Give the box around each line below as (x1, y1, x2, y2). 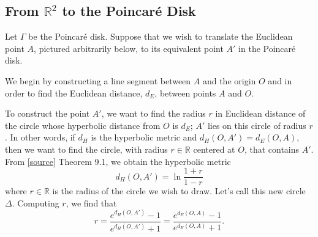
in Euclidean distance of (215, 107, 306, 120)
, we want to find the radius (101, 107, 206, 120)
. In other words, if (5, 131, 75, 144)
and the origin (202, 74, 256, 87)
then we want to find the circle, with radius (5, 142, 168, 155)
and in (268, 74, 292, 87)
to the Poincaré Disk (62, 1, 196, 20)
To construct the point (5, 107, 90, 120)
